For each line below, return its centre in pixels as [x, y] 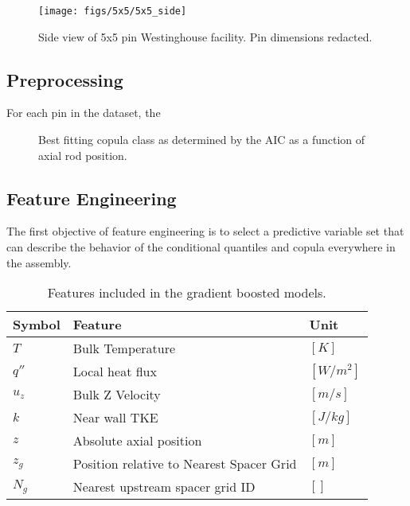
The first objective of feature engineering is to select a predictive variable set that [205, 231]
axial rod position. [83, 155]
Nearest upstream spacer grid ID [164, 487]
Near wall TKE [115, 418]
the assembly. [39, 262]
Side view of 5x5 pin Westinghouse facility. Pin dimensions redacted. [205, 36]
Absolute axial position [137, 441]
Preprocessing [65, 79]
